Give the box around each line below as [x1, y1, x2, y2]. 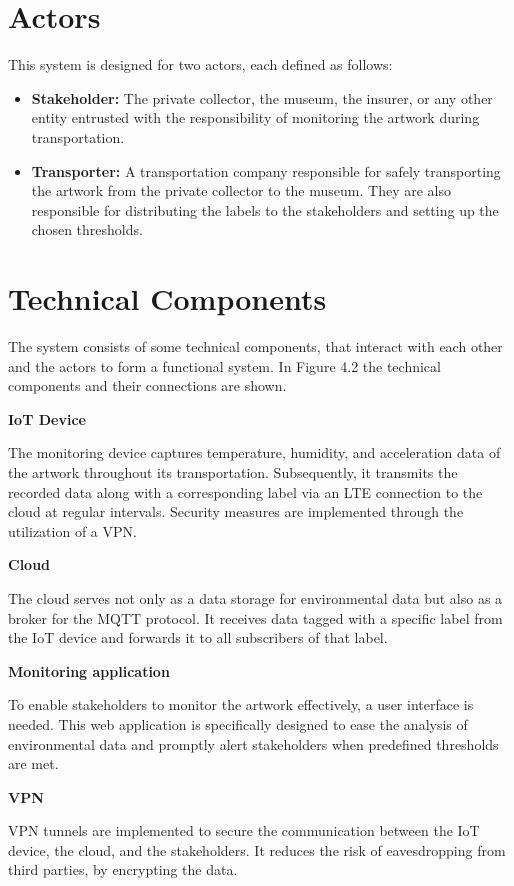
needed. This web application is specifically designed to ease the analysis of [8, 713, 468, 734]
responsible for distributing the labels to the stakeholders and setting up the [31, 199, 499, 220]
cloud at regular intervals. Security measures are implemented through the [8, 501, 464, 522]
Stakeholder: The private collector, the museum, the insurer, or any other [31, 87, 493, 108]
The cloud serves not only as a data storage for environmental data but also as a [8, 587, 503, 608]
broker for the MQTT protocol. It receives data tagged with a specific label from [8, 607, 503, 628]
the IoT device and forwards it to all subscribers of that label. [8, 627, 388, 648]
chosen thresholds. [31, 219, 143, 240]
